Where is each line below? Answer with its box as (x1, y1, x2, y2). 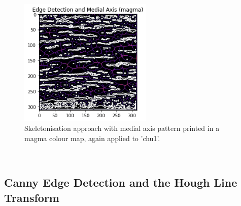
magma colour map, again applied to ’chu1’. (24, 132, 160, 143)
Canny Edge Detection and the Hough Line (4, 175, 237, 190)
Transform (4, 189, 59, 205)
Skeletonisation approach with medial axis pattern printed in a (24, 122, 220, 133)
